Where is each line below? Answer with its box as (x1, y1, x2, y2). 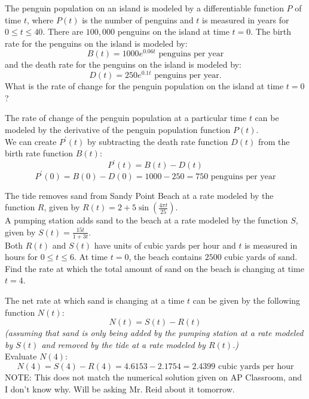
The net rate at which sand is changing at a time (5, 294, 185, 307)
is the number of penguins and (82, 13, 194, 26)
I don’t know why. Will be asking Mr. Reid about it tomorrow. (5, 382, 235, 395)
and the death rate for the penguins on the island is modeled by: (5, 58, 241, 71)
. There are (42, 25, 84, 38)
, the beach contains (129, 250, 202, 263)
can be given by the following (192, 294, 301, 307)
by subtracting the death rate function (87, 135, 228, 147)
